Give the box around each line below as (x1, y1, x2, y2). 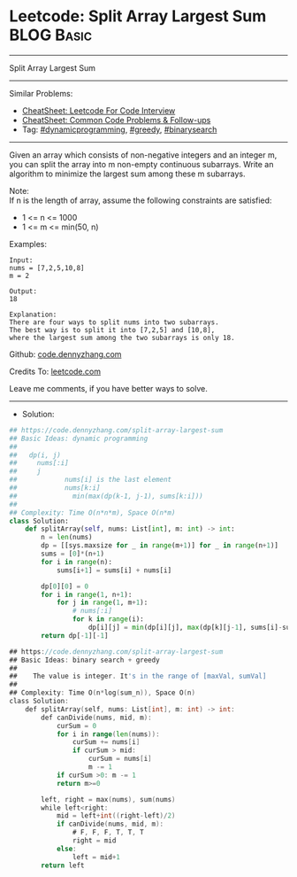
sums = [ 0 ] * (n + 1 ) (41, 549, 104, 559)
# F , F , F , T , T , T (72, 828, 144, 837)
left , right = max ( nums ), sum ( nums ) (41, 795, 176, 803)
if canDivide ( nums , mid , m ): (56, 819, 164, 829)
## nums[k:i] (9, 484, 101, 493)
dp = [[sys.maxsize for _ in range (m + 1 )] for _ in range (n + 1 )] (41, 541, 278, 550)
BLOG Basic (9, 25, 93, 45)
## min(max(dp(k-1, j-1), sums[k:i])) (9, 492, 203, 501)
